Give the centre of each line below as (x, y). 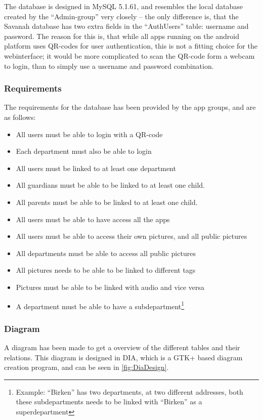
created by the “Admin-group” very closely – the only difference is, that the (121, 16)
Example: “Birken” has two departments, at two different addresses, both (129, 391)
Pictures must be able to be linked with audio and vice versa (110, 287)
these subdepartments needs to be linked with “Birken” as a (109, 402)
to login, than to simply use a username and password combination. (109, 66)
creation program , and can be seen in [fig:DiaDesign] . (86, 367)
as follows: (20, 117)
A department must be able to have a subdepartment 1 (100, 305)
